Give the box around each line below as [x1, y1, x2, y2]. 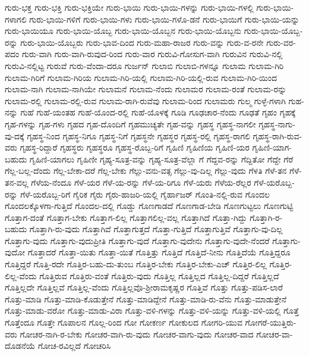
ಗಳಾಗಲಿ [5, 13, 27, 25]
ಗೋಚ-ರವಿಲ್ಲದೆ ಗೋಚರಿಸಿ [38, 339, 111, 352]
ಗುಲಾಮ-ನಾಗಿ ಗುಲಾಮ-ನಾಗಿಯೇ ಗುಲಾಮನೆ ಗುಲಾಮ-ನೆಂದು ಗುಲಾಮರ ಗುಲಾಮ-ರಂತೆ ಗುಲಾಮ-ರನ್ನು [5, 83, 287, 95]
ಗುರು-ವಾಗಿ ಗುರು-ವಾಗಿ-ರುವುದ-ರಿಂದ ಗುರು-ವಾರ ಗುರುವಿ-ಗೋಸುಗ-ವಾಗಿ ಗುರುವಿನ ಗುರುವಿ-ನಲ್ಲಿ [21, 48, 283, 60]
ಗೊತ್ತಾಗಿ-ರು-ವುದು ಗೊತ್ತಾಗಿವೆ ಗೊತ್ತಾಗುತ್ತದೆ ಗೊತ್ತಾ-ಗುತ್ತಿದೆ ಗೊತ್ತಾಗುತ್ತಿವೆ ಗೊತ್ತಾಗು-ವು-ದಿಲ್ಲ [29, 223, 283, 235]
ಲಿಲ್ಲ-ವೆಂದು [5, 269, 37, 282]
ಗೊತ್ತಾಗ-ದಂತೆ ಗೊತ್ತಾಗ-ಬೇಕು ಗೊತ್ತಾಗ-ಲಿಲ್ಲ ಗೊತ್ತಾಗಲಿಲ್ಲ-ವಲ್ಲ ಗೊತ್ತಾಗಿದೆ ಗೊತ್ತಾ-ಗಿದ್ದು [5, 211, 247, 223]
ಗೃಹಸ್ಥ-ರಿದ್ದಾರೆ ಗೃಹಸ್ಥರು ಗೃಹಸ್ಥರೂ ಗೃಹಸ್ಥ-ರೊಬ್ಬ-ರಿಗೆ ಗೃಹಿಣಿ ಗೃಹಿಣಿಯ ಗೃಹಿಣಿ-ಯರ [20, 141, 250, 154]
